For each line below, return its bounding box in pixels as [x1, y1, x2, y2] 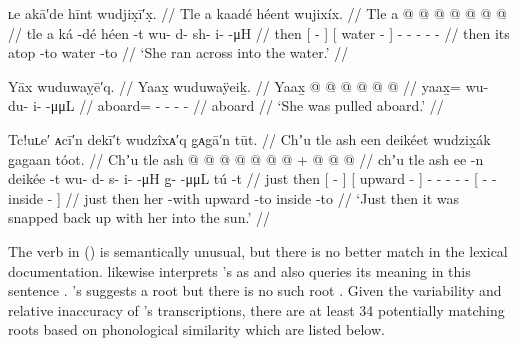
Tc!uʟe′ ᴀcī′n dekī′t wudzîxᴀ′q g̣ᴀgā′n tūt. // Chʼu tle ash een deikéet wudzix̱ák [8, 128, 491, 149]
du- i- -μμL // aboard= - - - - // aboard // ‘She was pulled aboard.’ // [8, 95, 444, 116]
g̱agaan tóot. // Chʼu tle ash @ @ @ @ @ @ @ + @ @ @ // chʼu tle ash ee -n [8, 148, 484, 169]
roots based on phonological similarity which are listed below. [8, 319, 385, 340]
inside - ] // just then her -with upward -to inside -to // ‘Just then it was [8, 187, 459, 208]
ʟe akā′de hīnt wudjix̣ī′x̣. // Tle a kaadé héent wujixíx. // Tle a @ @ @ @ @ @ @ [8, 3, 508, 23]
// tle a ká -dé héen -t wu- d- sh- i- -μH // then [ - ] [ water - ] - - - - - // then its [8, 22, 510, 43]
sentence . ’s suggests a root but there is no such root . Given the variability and [8, 280, 502, 301]
